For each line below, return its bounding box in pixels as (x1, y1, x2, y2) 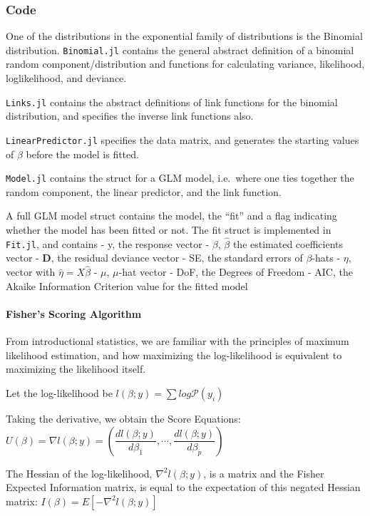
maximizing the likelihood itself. (6, 361, 146, 376)
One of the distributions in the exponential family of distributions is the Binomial (6, 29, 363, 43)
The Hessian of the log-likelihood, (6, 465, 153, 480)
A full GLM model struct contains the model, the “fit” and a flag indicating (6, 208, 337, 223)
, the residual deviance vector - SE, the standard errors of (51, 250, 303, 265)
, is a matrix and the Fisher (203, 465, 324, 480)
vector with (6, 264, 56, 279)
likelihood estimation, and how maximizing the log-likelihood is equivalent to (6, 347, 342, 362)
